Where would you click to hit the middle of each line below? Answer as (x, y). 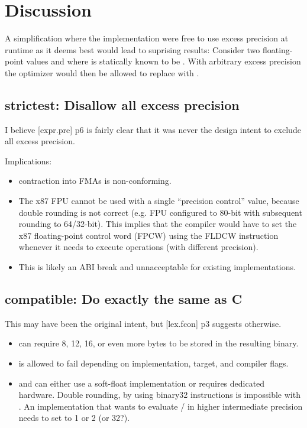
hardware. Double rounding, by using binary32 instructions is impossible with (159, 395)
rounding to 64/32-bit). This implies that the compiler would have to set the (158, 224)
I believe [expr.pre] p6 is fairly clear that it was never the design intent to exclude (153, 129)
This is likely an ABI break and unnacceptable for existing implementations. (157, 267)
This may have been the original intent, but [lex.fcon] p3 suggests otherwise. (143, 323)
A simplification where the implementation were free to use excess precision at (147, 38)
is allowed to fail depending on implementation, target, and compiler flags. (153, 363)
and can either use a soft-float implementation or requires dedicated (142, 383)
